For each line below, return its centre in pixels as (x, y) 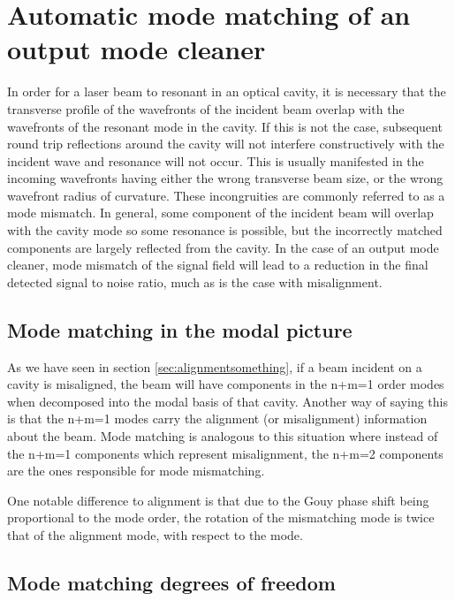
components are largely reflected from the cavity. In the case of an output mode (223, 247)
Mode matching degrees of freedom (171, 582)
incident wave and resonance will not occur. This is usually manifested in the (216, 160)
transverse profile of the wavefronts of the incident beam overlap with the (206, 108)
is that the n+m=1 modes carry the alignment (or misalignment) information (217, 418)
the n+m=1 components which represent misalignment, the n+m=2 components (225, 453)
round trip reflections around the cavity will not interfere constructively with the (226, 144)
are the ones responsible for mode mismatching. (136, 471)
